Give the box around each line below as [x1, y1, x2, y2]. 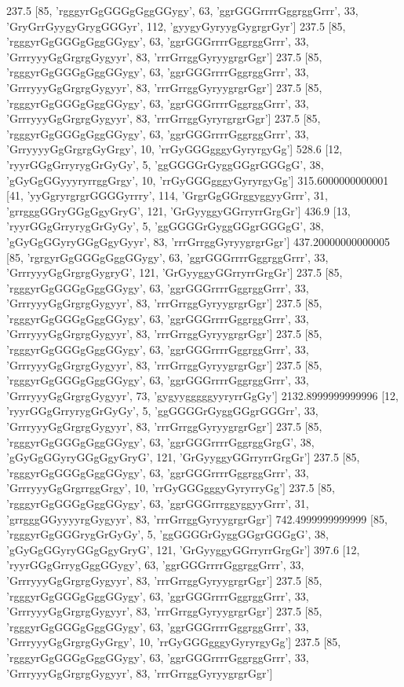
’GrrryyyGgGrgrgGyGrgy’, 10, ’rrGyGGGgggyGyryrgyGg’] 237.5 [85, [6, 634, 341, 650]
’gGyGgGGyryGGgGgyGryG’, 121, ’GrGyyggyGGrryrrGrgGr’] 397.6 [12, [6, 541, 360, 557]
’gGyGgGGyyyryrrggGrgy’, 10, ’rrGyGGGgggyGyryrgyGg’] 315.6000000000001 [6, 171, 389, 188]
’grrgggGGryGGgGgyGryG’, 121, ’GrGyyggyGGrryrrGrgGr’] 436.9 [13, [6, 202, 351, 219]
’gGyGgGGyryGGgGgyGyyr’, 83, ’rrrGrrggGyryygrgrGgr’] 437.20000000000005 [6, 233, 390, 249]
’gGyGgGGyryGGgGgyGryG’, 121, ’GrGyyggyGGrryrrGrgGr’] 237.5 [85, [6, 449, 360, 465]
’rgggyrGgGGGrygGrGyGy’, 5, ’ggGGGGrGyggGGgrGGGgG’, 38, [6, 526, 329, 542]
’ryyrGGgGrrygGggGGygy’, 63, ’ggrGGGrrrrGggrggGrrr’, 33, [6, 557, 304, 573]
